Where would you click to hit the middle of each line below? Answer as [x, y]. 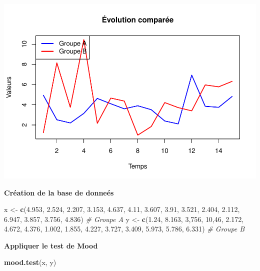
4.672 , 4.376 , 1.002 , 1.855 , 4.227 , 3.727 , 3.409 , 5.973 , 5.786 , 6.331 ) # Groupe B [124, 229]
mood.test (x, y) [30, 262]
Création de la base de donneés [59, 192]
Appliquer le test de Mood [51, 245]
